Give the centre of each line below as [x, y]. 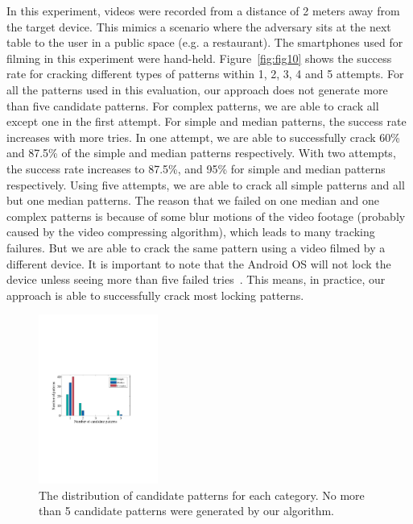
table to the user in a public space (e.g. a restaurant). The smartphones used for [205, 42]
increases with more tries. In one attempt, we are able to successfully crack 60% [204, 137]
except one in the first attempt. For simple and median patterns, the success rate [206, 121]
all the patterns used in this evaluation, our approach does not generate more [197, 89]
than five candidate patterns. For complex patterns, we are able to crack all [193, 105]
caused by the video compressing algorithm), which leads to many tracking [191, 232]
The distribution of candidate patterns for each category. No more [202, 495]
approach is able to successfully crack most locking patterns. [155, 295]
